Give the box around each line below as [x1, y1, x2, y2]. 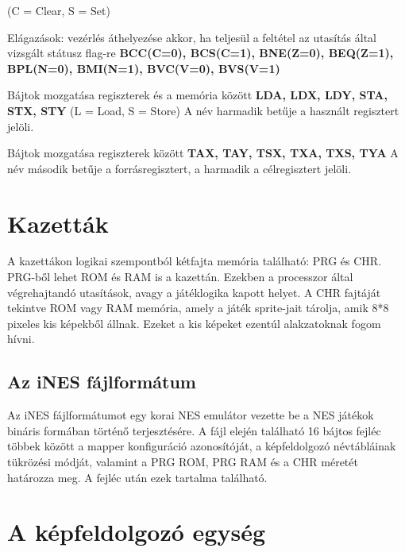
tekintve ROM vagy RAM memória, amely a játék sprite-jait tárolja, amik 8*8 [7, 299, 389, 316]
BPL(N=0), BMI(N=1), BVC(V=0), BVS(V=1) [7, 60, 280, 76]
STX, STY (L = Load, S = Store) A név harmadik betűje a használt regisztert [7, 102, 399, 118]
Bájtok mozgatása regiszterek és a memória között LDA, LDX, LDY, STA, [7, 87, 388, 103]
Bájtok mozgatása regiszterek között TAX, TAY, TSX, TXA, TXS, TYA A [7, 145, 399, 161]
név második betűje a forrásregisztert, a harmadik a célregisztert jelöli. [7, 160, 352, 176]
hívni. [7, 330, 35, 347]
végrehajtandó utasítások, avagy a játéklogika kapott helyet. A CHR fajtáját [7, 284, 381, 300]
